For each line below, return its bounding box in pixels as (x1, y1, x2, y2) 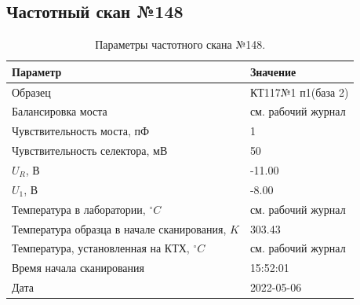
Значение (249, 63, 296, 79)
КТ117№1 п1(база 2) (249, 83, 349, 100)
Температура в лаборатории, (12, 200, 146, 217)
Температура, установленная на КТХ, (12, 240, 190, 256)
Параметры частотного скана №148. (95, 36, 266, 53)
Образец (12, 83, 51, 100)
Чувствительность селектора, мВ (12, 142, 168, 159)
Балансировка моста (12, 103, 107, 119)
